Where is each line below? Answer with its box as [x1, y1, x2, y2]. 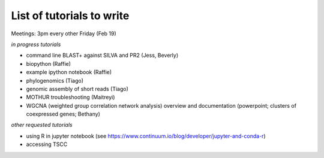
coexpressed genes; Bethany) [26, 111, 100, 118]
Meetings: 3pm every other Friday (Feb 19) [11, 30, 116, 37]
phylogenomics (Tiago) [26, 77, 84, 84]
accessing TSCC [26, 141, 68, 148]
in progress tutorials [11, 41, 61, 48]
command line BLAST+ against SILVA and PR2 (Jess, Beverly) [26, 51, 179, 59]
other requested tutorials [11, 121, 73, 129]
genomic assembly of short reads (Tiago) [26, 85, 129, 92]
